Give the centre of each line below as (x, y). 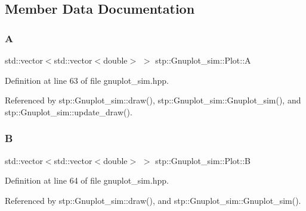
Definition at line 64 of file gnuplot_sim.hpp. (87, 180)
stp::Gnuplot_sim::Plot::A (203, 60)
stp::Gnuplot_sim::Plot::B (203, 160)
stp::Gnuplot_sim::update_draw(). (69, 111)
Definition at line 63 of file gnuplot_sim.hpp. (87, 80)
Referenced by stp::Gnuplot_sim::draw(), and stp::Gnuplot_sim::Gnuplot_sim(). (153, 200)
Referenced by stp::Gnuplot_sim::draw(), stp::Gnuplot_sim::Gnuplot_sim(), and (153, 100)
